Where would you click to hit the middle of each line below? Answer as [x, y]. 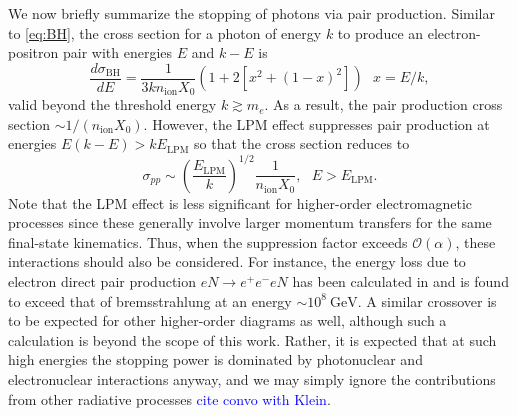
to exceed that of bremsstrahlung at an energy [150, 300]
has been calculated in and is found [400, 280]
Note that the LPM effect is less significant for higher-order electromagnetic [240, 202]
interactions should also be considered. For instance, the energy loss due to [237, 261]
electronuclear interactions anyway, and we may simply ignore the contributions [252, 378]
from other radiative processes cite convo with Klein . [169, 398]
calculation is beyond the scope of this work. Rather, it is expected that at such [252, 339]
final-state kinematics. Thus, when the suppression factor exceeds [208, 241]
